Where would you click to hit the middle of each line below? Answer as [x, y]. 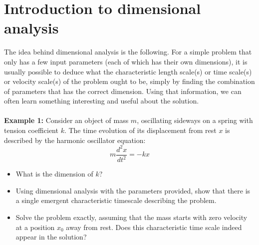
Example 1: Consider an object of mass [66, 120]
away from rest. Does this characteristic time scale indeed [154, 227]
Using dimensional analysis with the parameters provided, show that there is [133, 190]
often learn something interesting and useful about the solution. [102, 101]
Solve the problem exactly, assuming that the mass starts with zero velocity [131, 217]
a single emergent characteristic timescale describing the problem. [116, 200]
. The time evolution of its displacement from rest [140, 130]
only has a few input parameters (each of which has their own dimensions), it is [126, 61]
